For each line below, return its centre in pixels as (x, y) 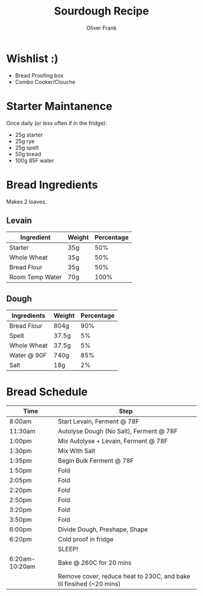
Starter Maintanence (60, 106)
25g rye (25, 141)
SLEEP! (68, 549)
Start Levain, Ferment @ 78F (98, 421)
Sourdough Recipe (101, 11)
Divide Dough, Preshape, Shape (103, 530)
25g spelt (27, 147)
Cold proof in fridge (85, 539)
